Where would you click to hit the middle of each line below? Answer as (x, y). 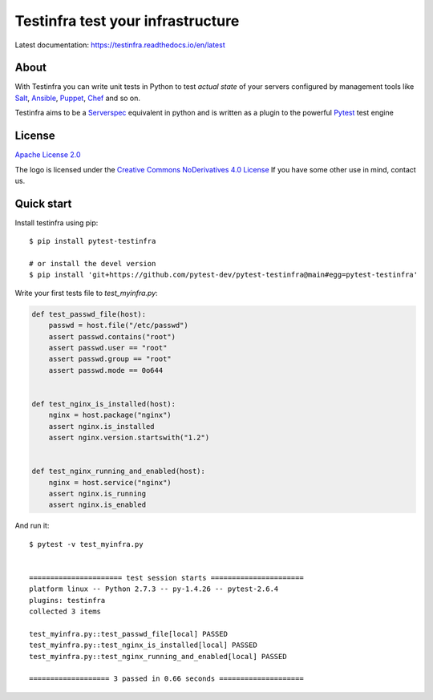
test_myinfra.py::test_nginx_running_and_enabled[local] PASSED (158, 656)
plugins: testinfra (67, 600)
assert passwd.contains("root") (112, 336)
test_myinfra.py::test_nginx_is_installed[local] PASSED (144, 645)
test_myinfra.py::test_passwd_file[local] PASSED (129, 634)
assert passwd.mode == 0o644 (106, 370)
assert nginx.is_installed (102, 426)
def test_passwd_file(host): (89, 314)
